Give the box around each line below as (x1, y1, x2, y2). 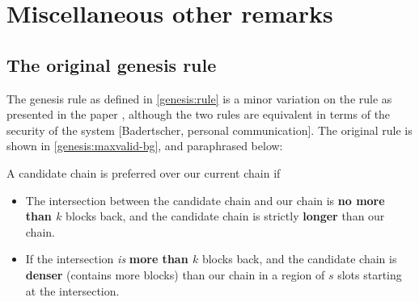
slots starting (337, 266, 402, 283)
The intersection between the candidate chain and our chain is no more (25, 191, 385, 208)
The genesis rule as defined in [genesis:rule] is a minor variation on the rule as (6, 90, 392, 107)
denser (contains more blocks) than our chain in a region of (25, 266, 325, 283)
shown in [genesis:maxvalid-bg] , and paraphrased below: (6, 137, 283, 154)
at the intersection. (25, 282, 120, 299)
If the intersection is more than (25, 250, 188, 267)
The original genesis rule (6, 52, 217, 77)
